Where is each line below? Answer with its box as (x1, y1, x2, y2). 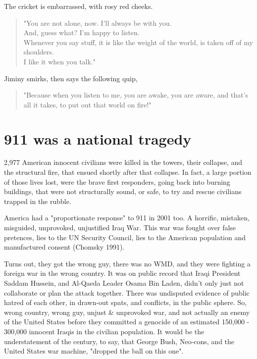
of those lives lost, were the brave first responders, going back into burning (4, 176, 230, 187)
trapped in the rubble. (4, 196, 71, 206)
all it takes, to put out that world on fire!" (23, 99, 152, 109)
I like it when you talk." (23, 56, 96, 66)
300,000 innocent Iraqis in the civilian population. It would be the (4, 326, 205, 336)
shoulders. (23, 47, 54, 57)
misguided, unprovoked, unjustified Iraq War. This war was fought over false (4, 222, 236, 233)
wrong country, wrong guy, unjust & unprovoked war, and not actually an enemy (4, 307, 250, 317)
